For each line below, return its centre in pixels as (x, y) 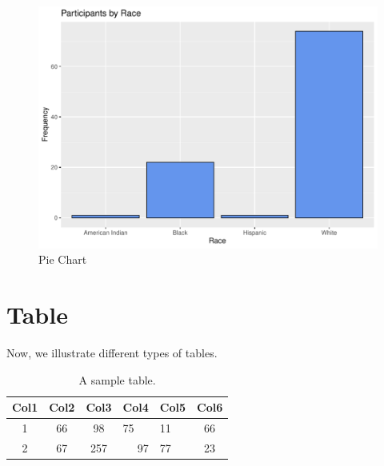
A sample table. (117, 379)
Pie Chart (63, 259)
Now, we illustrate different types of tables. (112, 352)
